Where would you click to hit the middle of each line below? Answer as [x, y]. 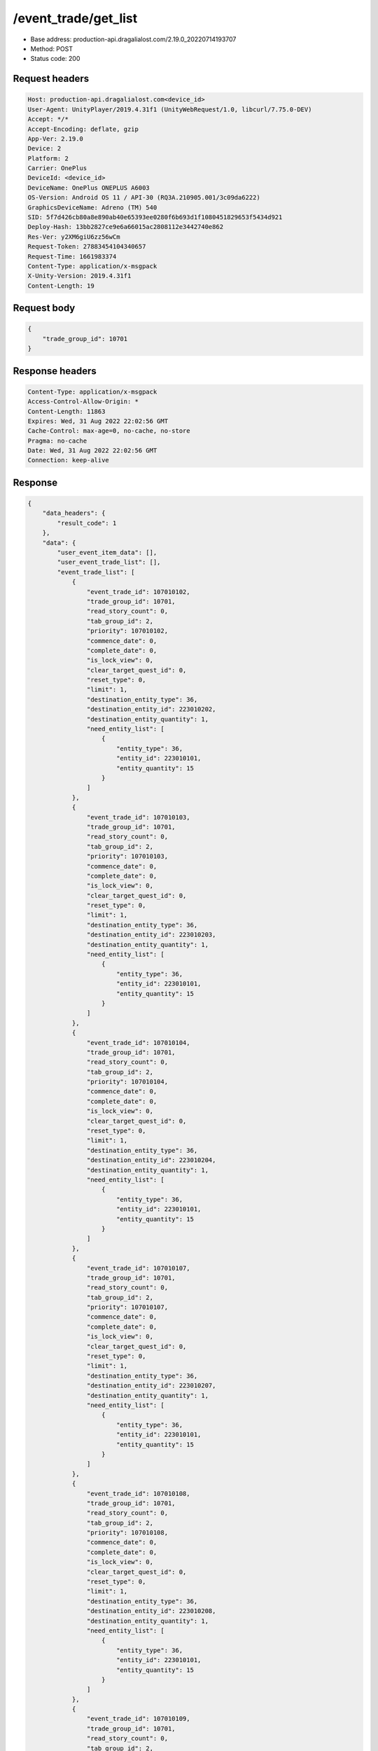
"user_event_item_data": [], [107, 552]
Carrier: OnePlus [57, 168]
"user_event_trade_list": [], [109, 562]
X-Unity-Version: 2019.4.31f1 [79, 276]
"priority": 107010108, [127, 1533]
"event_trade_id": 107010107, [138, 1268]
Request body [44, 308]
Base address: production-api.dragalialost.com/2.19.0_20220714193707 [133, 39]
